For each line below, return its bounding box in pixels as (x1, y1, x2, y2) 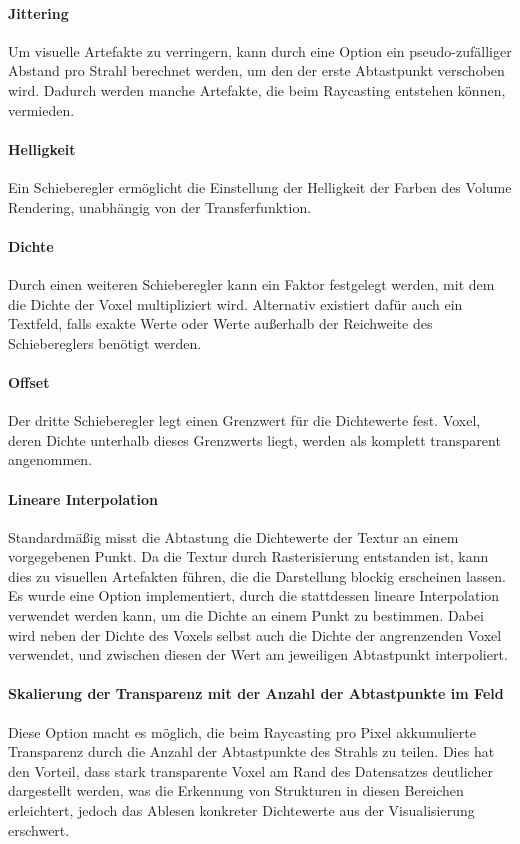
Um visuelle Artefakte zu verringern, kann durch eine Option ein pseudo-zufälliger (8, 40, 512, 61)
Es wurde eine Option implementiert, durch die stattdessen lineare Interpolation (8, 585, 500, 606)
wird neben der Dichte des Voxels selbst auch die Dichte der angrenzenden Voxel (8, 624, 502, 645)
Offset (8, 371, 50, 392)
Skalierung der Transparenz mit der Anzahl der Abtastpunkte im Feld (8, 683, 504, 704)
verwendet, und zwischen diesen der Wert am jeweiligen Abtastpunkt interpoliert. (8, 644, 508, 665)
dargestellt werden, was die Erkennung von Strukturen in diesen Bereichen (8, 780, 464, 801)
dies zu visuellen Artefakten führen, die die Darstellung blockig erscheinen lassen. (8, 565, 506, 586)
